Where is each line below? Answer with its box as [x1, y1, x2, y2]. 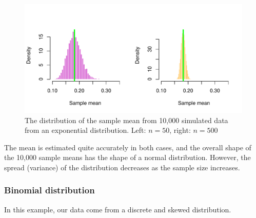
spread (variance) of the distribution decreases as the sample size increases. [4, 162, 240, 172]
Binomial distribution [4, 184, 95, 196]
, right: [169, 125, 191, 135]
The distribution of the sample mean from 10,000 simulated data [25, 114, 228, 125]
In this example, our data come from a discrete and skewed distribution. [4, 204, 231, 214]
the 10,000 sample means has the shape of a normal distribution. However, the [4, 152, 251, 163]
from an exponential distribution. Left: [25, 125, 146, 135]
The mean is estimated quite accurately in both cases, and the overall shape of [4, 142, 251, 152]
